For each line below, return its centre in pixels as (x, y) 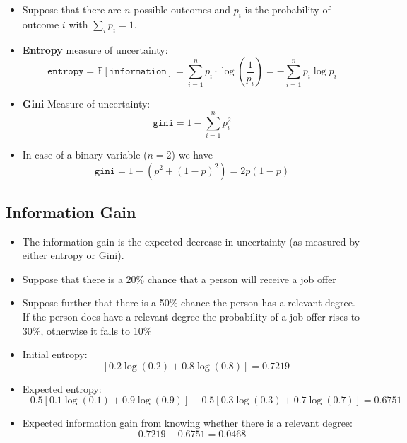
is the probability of (288, 9)
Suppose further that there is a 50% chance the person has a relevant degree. (189, 303)
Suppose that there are (72, 9)
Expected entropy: (62, 388)
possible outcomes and (182, 9)
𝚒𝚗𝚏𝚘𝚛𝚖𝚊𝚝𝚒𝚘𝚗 (138, 72)
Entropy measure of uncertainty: (95, 49)
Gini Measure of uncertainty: (86, 104)
